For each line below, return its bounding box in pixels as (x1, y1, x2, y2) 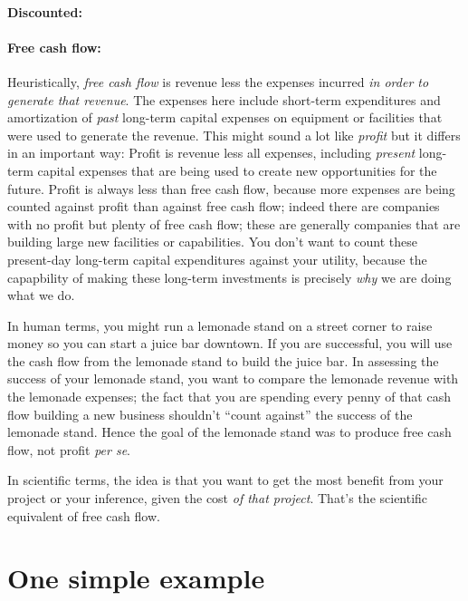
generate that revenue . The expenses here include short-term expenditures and (7, 90, 441, 109)
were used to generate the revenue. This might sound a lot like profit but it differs (7, 125, 461, 144)
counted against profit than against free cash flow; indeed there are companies (7, 197, 440, 216)
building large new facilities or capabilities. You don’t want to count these (7, 232, 417, 251)
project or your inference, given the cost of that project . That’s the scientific (7, 489, 428, 508)
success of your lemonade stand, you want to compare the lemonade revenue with (7, 369, 459, 388)
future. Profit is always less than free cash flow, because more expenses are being (7, 179, 455, 198)
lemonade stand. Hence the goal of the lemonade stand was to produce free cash (7, 422, 452, 441)
